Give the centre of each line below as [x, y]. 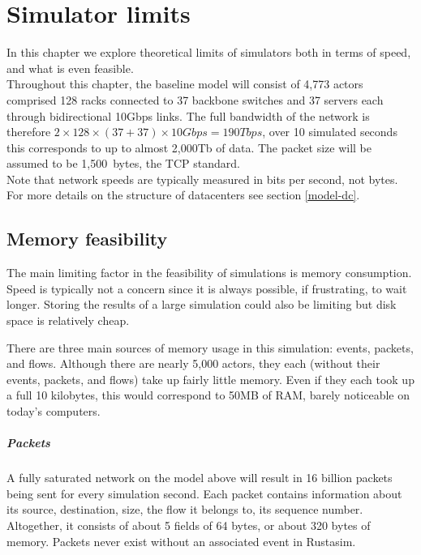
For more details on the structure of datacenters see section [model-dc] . [183, 195]
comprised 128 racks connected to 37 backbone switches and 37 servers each [195, 99]
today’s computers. [54, 411]
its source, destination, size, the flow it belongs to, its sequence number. [185, 509]
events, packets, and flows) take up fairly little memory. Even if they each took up [210, 379]
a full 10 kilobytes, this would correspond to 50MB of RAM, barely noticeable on [208, 395]
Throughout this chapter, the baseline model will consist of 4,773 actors [185, 84]
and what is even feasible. [70, 68]
